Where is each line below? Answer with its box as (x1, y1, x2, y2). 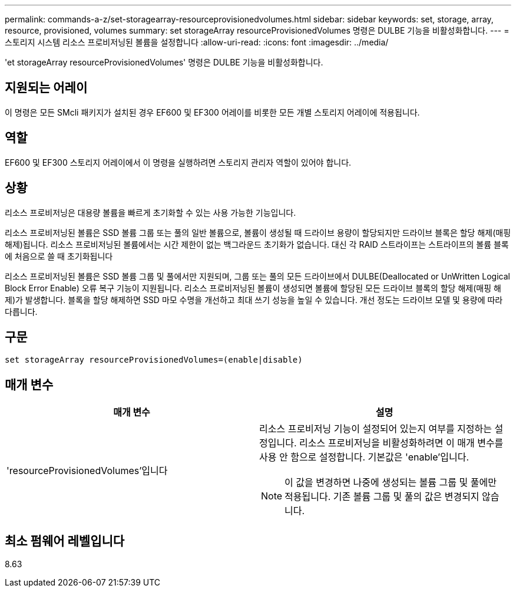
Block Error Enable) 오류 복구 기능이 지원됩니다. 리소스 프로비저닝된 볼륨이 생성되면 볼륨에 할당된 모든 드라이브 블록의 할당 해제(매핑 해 (5, 282, 501, 293)
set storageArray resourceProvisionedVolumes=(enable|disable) (5, 355, 303, 365)
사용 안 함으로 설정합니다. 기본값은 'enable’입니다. (259, 451, 469, 463)
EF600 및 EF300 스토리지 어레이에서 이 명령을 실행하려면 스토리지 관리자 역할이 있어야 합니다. (5, 157, 352, 167)
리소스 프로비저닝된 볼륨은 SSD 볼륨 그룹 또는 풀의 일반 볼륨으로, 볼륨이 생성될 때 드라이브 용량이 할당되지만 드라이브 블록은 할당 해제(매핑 (5, 227, 511, 238)
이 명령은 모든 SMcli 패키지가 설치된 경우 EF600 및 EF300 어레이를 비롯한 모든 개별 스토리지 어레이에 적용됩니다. (5, 107, 420, 117)
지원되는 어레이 (5, 80, 88, 96)
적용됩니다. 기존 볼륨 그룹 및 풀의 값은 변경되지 (285, 491, 479, 503)
